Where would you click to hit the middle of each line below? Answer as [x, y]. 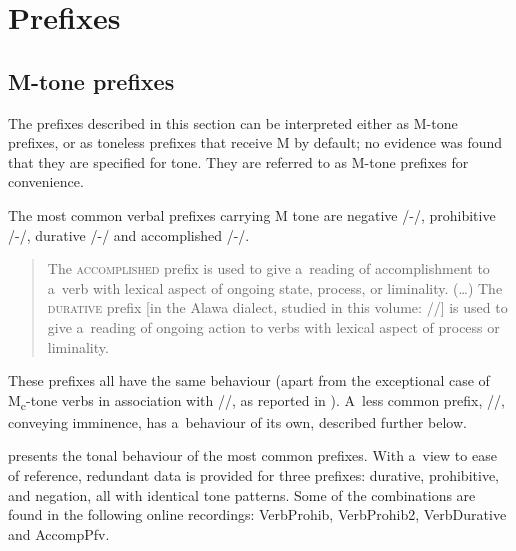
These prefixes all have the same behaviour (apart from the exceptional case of [249, 380]
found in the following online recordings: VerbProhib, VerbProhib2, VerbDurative [257, 514]
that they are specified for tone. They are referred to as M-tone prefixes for [238, 161]
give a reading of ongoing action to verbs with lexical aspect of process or [273, 326]
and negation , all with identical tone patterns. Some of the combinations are [242, 494]
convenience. [46, 181]
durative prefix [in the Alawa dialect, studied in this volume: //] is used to [277, 307]
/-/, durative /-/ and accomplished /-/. [129, 234]
